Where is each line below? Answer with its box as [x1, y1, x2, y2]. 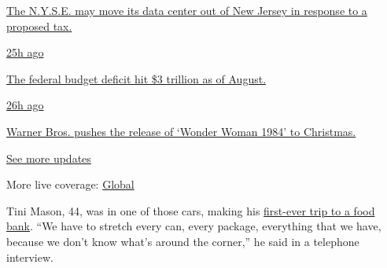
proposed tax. [6, 17, 72, 34]
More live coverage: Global [6, 176, 135, 193]
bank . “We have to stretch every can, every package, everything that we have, [6, 218, 381, 234]
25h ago [6, 44, 44, 61]
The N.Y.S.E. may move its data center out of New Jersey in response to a [6, 2, 367, 18]
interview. [6, 248, 53, 265]
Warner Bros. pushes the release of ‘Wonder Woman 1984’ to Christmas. [6, 123, 356, 139]
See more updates [6, 149, 91, 166]
